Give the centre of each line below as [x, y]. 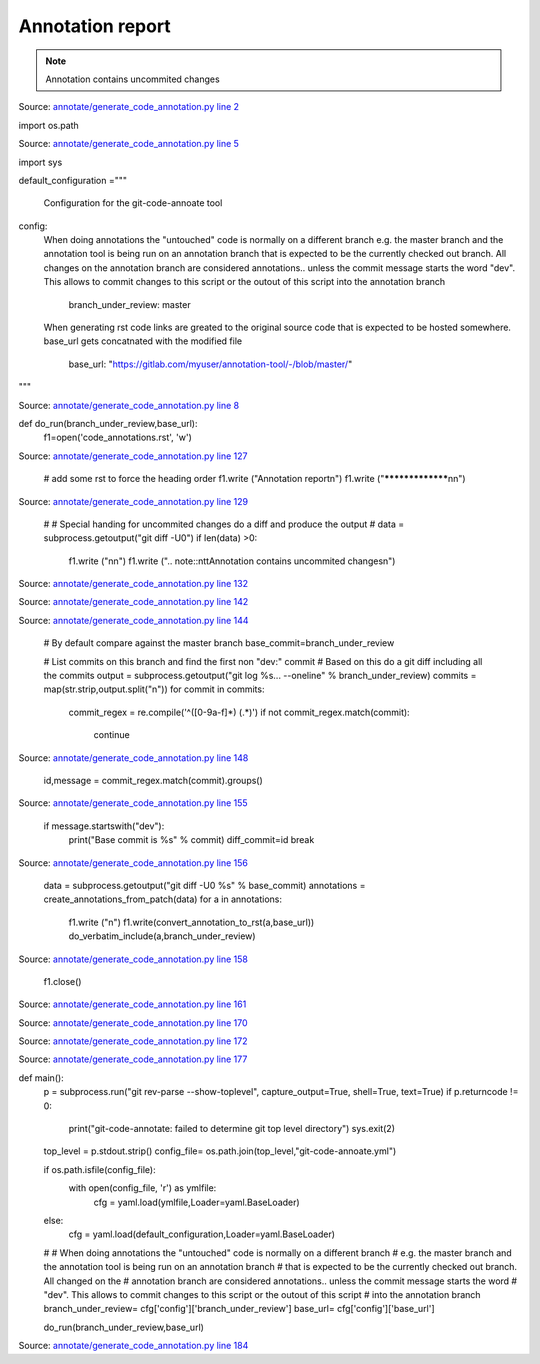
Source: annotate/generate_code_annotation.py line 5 [129, 144]
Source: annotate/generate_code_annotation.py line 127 [133, 456]
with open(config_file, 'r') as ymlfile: [142, 1188]
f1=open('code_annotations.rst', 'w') [117, 437]
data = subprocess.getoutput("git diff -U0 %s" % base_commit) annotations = [204, 885]
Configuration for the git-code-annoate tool [133, 203]
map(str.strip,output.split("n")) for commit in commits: [154, 689]
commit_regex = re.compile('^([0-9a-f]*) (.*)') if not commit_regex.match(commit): [239, 712]
